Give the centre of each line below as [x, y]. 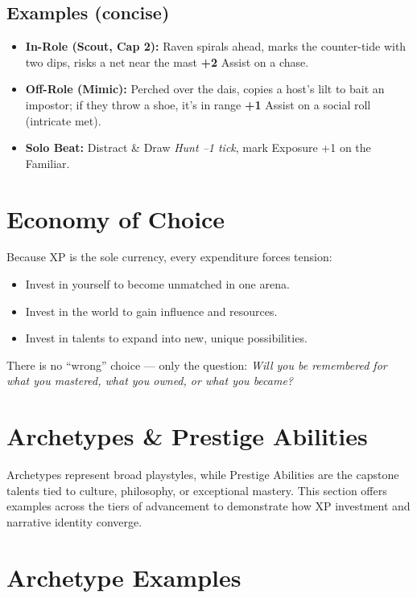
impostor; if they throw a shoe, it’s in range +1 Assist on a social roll [198, 104]
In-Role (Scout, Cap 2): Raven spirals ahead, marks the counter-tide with [216, 46]
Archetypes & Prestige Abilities [187, 436]
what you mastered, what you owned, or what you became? [150, 381]
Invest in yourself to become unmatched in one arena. [157, 284]
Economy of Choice [116, 218]
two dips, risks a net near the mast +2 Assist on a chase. [167, 61]
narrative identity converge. [74, 521]
